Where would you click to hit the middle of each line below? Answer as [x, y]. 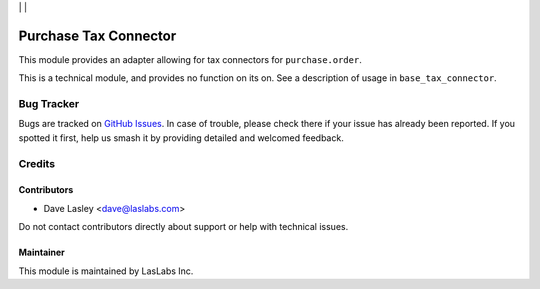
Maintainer [41, 252]
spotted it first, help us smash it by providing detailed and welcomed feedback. [181, 137]
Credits [36, 163]
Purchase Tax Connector [97, 35]
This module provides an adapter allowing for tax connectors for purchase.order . [190, 59]
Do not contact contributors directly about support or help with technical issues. [183, 227]
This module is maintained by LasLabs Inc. [106, 271]
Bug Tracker [49, 104]
